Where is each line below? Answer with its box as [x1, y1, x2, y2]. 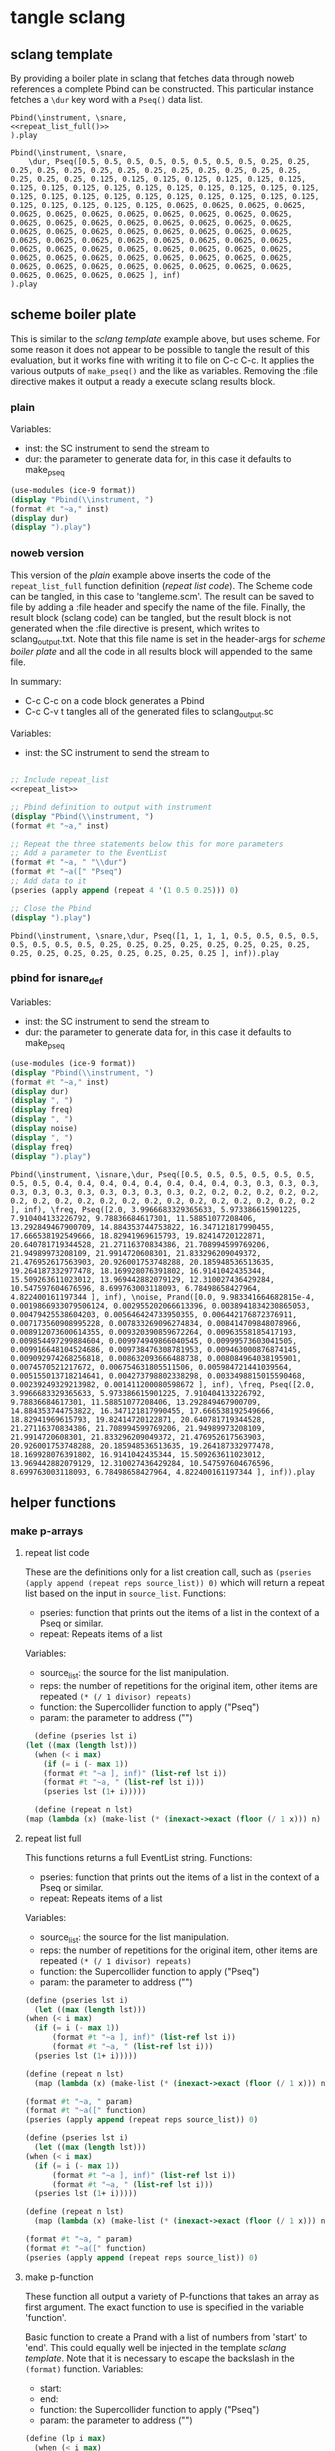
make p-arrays [10, 1524, 84, 1538]
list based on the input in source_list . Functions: [24, 1587, 227, 1600]
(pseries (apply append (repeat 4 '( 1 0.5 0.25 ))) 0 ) [10, 885, 240, 895]
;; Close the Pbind [10, 903, 92, 913]
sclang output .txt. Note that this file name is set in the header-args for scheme [10, 632, 326, 647]
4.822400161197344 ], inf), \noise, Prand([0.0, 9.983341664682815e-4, [10, 1292, 315, 1302]
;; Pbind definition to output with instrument [10, 802, 213, 812]
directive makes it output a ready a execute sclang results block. [10, 375, 276, 387]
